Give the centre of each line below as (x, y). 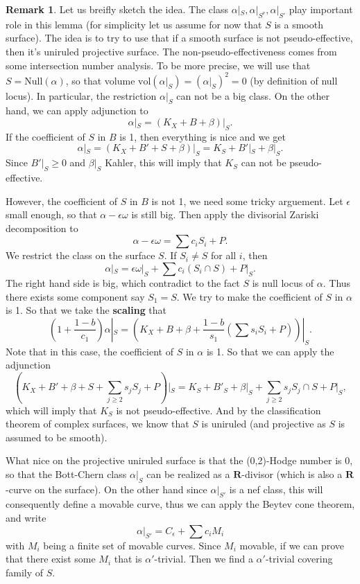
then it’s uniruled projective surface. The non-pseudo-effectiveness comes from (171, 51)
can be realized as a (188, 474)
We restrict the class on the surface (80, 255)
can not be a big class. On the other (253, 95)
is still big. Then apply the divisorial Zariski (225, 214)
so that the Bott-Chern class (66, 474)
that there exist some (51, 559)
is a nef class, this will (276, 489)
